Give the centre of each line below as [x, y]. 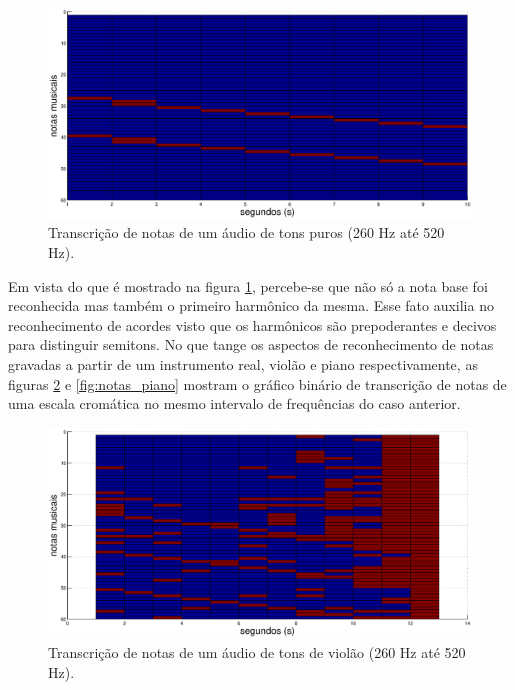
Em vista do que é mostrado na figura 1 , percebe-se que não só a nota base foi [248, 285]
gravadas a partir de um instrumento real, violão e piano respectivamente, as [243, 363]
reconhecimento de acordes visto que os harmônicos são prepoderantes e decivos [252, 324]
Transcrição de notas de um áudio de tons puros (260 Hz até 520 [246, 232]
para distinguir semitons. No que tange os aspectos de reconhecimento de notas [251, 344]
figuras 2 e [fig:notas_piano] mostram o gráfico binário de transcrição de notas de [257, 383]
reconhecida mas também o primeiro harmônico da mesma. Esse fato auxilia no [251, 305]
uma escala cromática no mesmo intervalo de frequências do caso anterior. [234, 403]
